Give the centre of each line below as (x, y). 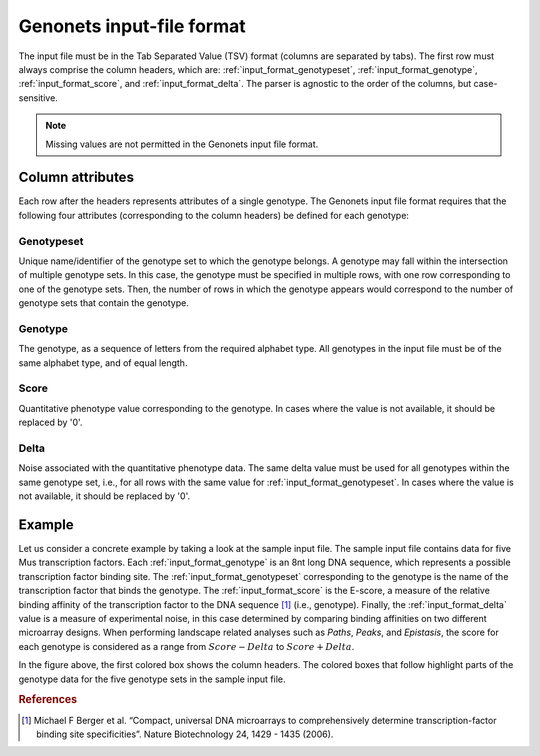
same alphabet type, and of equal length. (103, 362)
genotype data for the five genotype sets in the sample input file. (152, 679)
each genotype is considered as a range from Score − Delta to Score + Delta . (186, 646)
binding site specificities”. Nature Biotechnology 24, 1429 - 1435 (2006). (185, 734)
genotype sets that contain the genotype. (104, 303)
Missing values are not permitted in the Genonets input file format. (182, 144)
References (48, 700)
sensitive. (38, 97)
